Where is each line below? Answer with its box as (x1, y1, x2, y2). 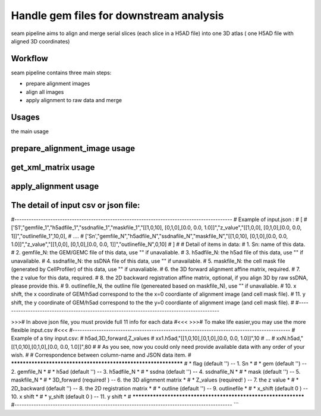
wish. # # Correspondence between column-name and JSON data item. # (11, 351, 191, 359)
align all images (26, 88, 64, 95)
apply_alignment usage (11, 181, 99, 191)
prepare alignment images (26, 80, 90, 87)
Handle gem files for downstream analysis (11, 9, 224, 22)
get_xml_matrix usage (11, 162, 95, 172)
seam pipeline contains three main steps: (11, 69, 112, 76)
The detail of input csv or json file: (11, 200, 140, 210)
